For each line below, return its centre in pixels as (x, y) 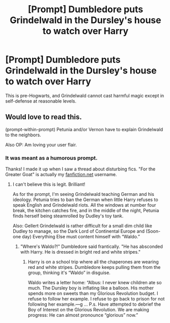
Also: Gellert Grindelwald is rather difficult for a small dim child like (82, 226)
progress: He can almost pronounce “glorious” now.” (83, 315)
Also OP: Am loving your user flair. (41, 144)
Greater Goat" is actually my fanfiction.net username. (61, 175)
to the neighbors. (23, 135)
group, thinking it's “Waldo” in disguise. (69, 273)
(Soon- (153, 231)
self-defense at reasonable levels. (41, 101)
